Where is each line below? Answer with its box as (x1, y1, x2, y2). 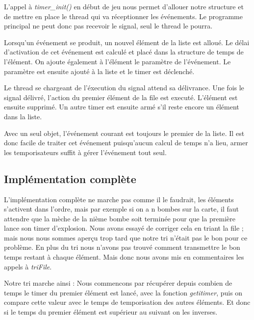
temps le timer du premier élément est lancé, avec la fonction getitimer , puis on (4, 287, 243, 297)
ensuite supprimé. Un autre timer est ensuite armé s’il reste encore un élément (4, 102, 239, 112)
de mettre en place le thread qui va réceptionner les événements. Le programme (4, 11, 243, 21)
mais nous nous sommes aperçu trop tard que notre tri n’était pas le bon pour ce (4, 232, 248, 242)
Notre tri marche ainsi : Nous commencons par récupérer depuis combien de (4, 278, 232, 288)
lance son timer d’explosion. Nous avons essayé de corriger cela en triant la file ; (4, 223, 244, 233)
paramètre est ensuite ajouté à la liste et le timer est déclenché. (4, 66, 195, 76)
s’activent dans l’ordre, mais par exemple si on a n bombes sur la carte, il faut (4, 204, 239, 214)
